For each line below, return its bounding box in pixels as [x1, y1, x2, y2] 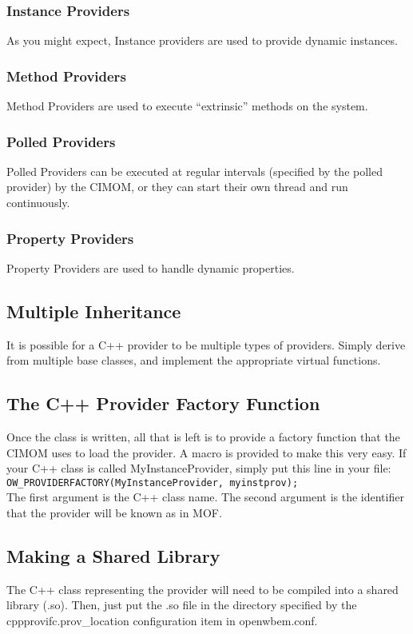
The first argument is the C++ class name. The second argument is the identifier [6, 488, 404, 505]
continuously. [6, 194, 70, 211]
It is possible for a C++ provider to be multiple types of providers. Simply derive [6, 336, 406, 353]
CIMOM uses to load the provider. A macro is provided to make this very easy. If [6, 444, 407, 461]
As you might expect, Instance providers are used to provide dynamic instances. [6, 32, 398, 49]
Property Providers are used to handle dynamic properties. [6, 259, 295, 276]
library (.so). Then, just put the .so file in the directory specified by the [6, 596, 357, 613]
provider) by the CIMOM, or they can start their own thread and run [6, 178, 348, 195]
